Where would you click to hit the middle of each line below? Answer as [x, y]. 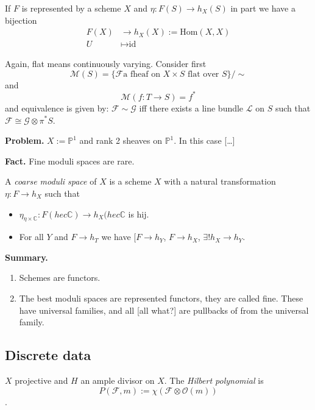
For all [31, 237]
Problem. [25, 140]
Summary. [27, 257]
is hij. [139, 214]
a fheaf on [142, 74]
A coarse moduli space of [51, 181]
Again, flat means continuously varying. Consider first [106, 64]
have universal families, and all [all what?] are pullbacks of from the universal [164, 310]
